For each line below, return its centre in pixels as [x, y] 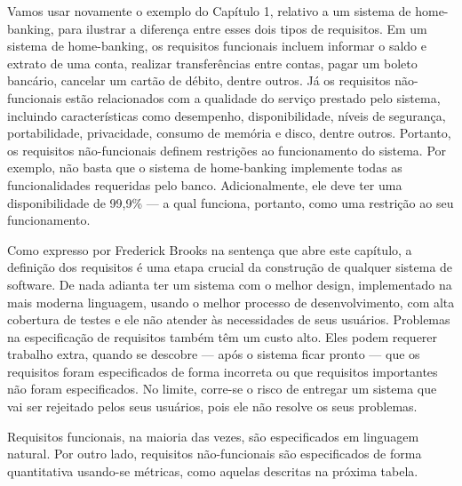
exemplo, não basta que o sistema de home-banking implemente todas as [205, 167]
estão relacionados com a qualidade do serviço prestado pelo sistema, [253, 97]
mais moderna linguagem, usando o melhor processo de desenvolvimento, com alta [231, 302]
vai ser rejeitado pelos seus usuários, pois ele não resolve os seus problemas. [212, 406]
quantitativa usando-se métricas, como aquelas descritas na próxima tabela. [213, 470]
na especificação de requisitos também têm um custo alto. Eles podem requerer [223, 336]
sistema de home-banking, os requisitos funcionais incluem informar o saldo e [217, 46]
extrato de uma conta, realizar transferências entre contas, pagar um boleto [212, 63]
